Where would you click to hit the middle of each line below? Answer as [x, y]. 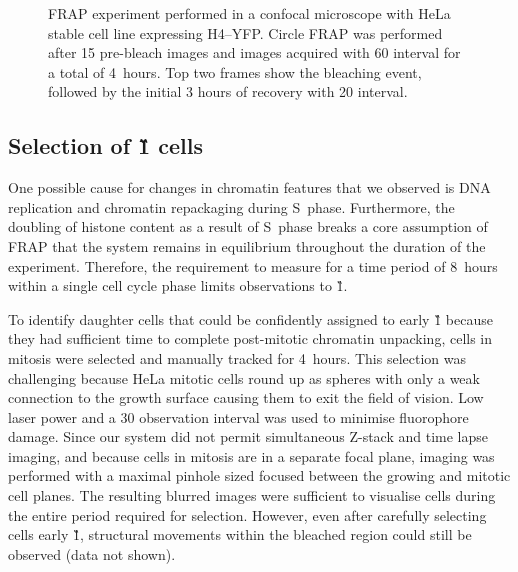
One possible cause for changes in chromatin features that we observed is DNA [249, 187]
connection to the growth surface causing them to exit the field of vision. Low [246, 397]
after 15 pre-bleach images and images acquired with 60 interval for [254, 52]
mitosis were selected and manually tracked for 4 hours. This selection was [237, 357]
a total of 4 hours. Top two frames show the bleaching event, [235, 71]
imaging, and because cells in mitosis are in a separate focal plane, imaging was [251, 455]
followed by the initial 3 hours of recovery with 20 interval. [228, 91]
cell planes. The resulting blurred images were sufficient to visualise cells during [252, 495]
